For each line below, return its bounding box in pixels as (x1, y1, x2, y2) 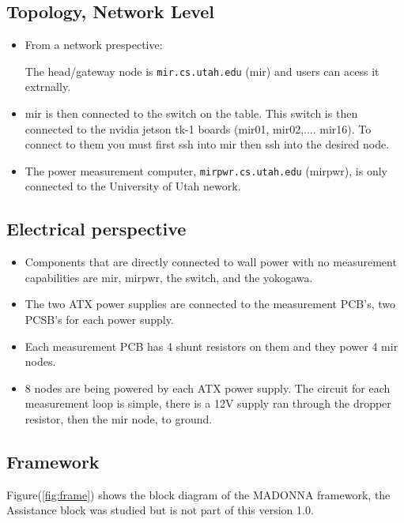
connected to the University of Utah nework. (25, 178, 241, 194)
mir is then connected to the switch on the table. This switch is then (25, 105, 358, 122)
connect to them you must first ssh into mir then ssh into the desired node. (25, 136, 390, 152)
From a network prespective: (25, 36, 163, 53)
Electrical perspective (6, 216, 187, 241)
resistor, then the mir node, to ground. (25, 411, 213, 427)
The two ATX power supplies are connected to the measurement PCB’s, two (25, 295, 395, 312)
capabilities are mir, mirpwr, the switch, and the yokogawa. (25, 269, 313, 285)
